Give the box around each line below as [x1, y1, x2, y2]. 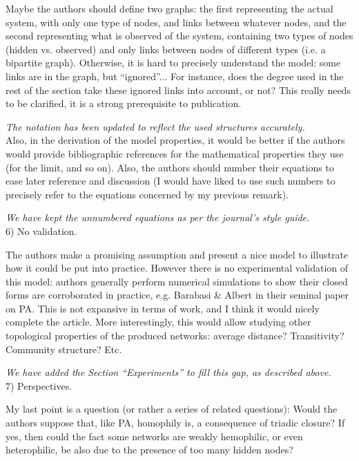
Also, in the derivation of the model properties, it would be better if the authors [6, 133, 345, 147]
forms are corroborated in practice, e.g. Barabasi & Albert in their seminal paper [6, 288, 349, 302]
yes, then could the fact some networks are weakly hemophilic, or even [6, 429, 303, 443]
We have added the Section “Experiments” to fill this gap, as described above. [6, 365, 331, 379]
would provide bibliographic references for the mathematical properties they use [6, 146, 344, 160]
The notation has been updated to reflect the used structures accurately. [6, 119, 305, 133]
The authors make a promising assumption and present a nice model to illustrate [6, 247, 349, 261]
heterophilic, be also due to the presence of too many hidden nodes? [6, 442, 293, 457]
